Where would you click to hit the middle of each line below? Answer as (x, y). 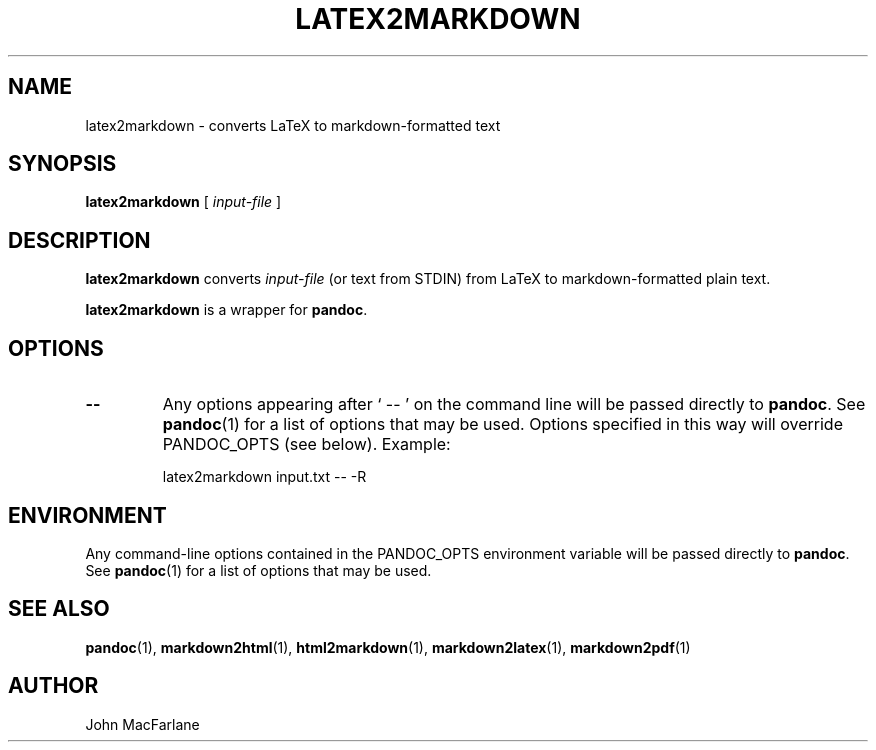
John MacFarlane (142, 724)
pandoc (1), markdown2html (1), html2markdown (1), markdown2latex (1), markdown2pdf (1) (388, 647)
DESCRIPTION (79, 240)
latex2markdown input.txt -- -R (264, 477)
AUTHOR (53, 686)
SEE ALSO (59, 609)
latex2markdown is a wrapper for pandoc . (226, 310)
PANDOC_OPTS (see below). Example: (306, 444)
